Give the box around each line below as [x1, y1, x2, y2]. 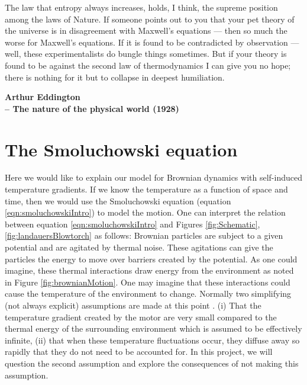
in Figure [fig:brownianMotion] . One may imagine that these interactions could [5, 275, 290, 288]
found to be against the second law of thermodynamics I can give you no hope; [5, 59, 291, 71]
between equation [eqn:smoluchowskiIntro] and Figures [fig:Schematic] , [5, 217, 260, 230]
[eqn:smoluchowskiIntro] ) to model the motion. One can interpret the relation [5, 206, 286, 219]
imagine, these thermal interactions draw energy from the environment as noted [5, 264, 294, 277]
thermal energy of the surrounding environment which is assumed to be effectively [5, 322, 302, 335]
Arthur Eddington [5, 91, 80, 103]
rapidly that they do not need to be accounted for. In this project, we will [5, 345, 273, 358]
